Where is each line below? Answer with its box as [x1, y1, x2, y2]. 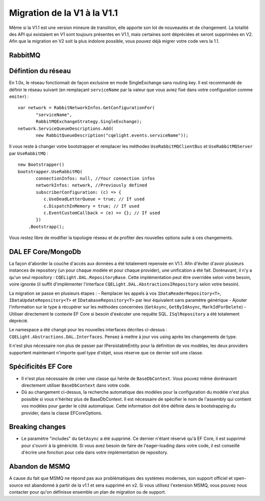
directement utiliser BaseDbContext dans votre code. [21, 382, 131, 388]
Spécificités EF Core [9, 362, 73, 371]
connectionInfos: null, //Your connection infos [36, 175, 155, 181]
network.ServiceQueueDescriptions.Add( [18, 125, 114, 131]
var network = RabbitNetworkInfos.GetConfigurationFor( [18, 105, 155, 111]
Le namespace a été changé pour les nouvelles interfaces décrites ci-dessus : [9, 327, 168, 333]
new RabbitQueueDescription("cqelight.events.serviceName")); [36, 132, 189, 138]
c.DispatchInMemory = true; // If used [43, 203, 140, 209]
